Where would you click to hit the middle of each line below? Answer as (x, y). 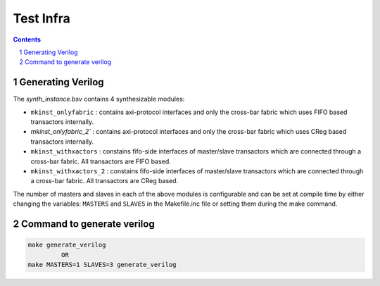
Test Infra (42, 18)
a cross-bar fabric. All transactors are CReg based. (104, 181)
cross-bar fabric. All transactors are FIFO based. (101, 161)
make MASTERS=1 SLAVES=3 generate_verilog (102, 265)
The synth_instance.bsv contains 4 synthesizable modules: (99, 99)
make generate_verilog (67, 245)
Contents (27, 39)
